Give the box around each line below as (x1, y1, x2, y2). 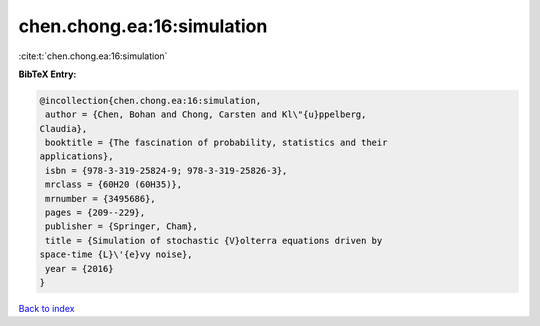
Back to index (18, 302, 75, 314)
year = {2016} (45, 263, 114, 274)
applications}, (39, 151, 114, 162)
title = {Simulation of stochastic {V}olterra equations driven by (45, 235, 383, 246)
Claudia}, (39, 123, 88, 134)
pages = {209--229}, (45, 207, 146, 219)
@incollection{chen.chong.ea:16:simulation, (39, 95, 262, 106)
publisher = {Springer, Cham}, (45, 221, 199, 232)
